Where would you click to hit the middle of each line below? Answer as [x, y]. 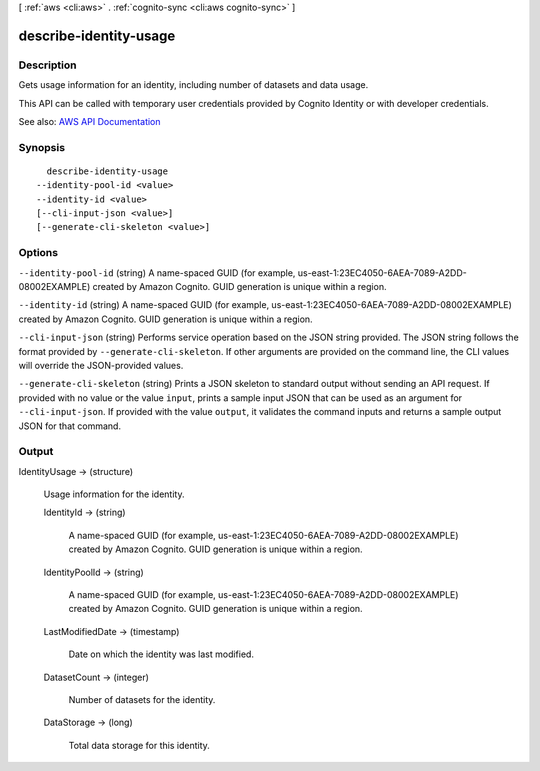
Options [38, 253]
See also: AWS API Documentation [89, 121]
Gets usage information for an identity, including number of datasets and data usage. [193, 85]
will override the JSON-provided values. [101, 365]
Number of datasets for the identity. [142, 699]
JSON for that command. [70, 426]
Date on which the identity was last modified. [161, 654]
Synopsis [41, 147]
